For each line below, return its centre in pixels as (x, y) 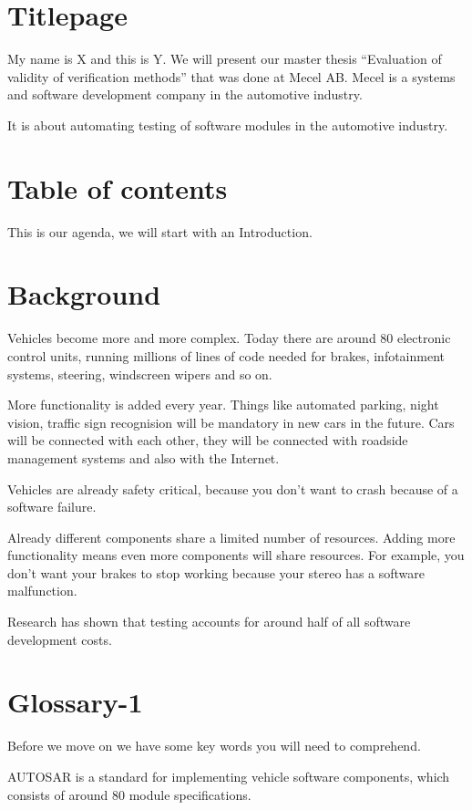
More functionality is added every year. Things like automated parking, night (223, 405)
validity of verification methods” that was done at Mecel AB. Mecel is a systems (231, 76)
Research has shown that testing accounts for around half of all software (209, 622)
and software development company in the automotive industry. (185, 94)
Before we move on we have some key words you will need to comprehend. (214, 746)
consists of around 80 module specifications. (129, 794)
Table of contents (118, 187)
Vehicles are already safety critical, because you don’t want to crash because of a (233, 488)
